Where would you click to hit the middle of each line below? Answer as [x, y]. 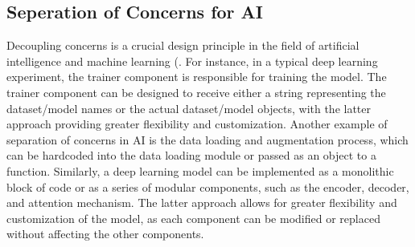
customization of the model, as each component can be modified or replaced [193, 218]
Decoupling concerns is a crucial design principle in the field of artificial [183, 45]
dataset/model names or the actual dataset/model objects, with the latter [189, 108]
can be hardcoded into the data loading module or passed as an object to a [191, 155]
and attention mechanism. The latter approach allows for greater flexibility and [202, 202]
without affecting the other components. [105, 234]
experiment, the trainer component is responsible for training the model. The [197, 77]
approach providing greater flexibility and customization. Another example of [197, 124]
